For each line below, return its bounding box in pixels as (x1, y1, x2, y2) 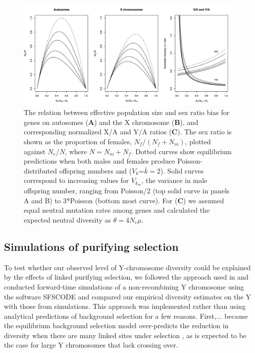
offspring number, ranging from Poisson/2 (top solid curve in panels (24, 185, 230, 196)
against (24, 146, 46, 156)
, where (65, 146, 87, 156)
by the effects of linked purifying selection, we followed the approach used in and (4, 272, 249, 282)
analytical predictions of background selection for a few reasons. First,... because (4, 310, 248, 321)
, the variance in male (141, 175, 207, 185)
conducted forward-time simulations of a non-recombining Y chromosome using (4, 281, 244, 292)
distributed (24, 165, 57, 176)
